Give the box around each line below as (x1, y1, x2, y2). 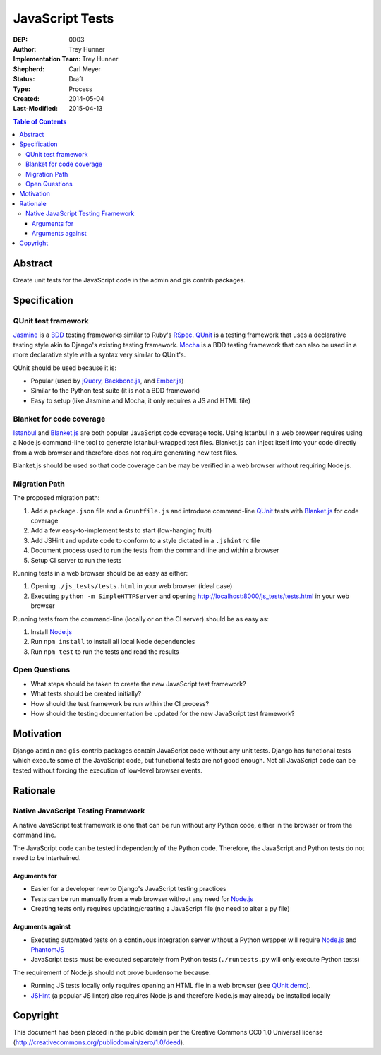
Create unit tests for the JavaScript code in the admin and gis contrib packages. (13, 276, 246, 285)
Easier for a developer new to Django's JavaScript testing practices (30, 885, 226, 893)
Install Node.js (30, 627, 73, 636)
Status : (13, 75, 35, 83)
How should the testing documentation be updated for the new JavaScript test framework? (30, 710, 296, 717)
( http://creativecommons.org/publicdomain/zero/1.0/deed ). (13, 1038, 185, 1047)
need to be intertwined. (13, 854, 81, 862)
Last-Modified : (13, 105, 58, 113)
